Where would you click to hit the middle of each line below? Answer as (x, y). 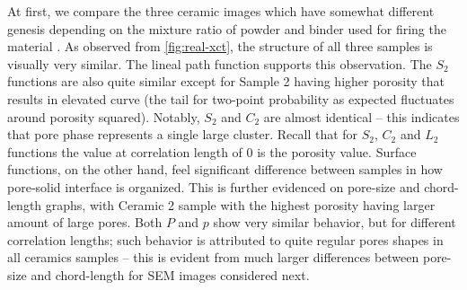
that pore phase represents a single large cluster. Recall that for (183, 134)
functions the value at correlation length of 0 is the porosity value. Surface (212, 151)
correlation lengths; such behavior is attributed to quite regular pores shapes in (225, 239)
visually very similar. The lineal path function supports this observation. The (220, 63)
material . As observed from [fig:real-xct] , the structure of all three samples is (220, 46)
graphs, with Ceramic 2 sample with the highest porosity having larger (240, 204)
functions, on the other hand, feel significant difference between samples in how (225, 169)
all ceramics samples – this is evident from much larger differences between (213, 257)
